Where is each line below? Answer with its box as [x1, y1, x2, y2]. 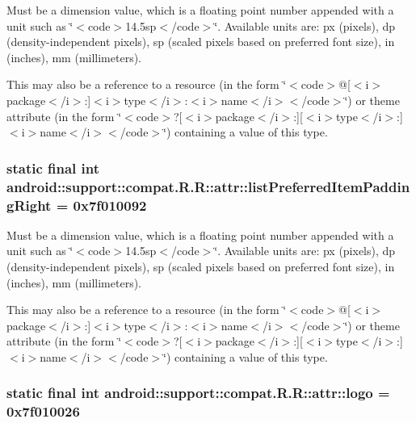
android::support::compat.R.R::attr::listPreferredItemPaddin [6, 176, 410, 196]
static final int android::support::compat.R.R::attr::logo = [6, 383, 390, 403]
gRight [6, 195, 52, 215]
